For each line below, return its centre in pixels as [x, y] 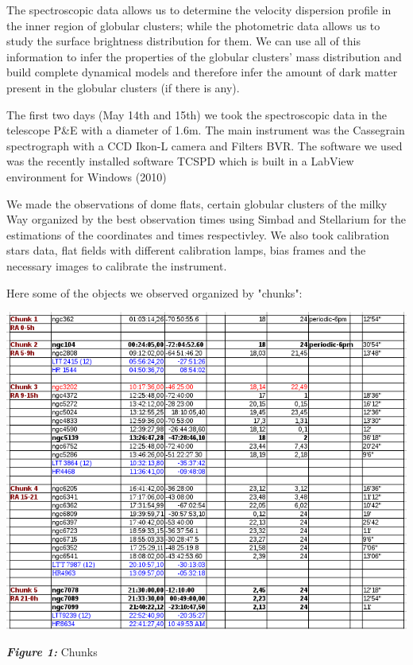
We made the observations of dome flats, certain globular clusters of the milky [197, 203]
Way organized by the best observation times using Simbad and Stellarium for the [206, 219]
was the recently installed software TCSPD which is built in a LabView [180, 161]
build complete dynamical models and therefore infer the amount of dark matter [202, 72]
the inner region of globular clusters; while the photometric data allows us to [193, 25]
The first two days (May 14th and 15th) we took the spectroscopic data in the [197, 114]
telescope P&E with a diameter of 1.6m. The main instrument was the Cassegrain [206, 130]
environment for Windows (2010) [87, 176]
